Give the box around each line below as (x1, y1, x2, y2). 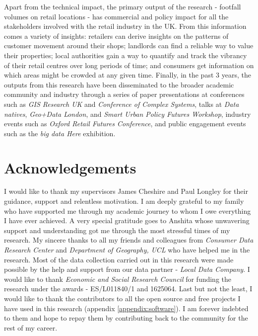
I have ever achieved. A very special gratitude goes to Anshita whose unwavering (4, 215, 250, 226)
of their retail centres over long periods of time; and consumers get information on (4, 60, 254, 70)
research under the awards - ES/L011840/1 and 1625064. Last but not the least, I (4, 283, 253, 294)
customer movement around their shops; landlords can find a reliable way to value (4, 40, 254, 51)
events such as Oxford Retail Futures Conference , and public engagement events (4, 118, 246, 129)
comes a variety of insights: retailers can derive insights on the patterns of (4, 30, 229, 41)
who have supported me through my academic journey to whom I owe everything (4, 205, 251, 216)
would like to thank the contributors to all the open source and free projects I (4, 293, 241, 303)
